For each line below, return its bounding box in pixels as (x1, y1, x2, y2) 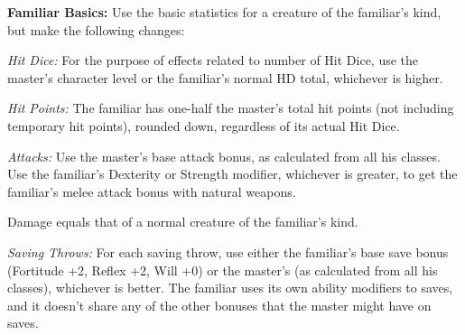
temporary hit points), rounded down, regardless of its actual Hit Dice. (7, 116, 400, 135)
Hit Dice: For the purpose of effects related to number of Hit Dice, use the (7, 51, 419, 70)
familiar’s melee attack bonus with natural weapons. (7, 181, 296, 200)
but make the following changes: (7, 20, 185, 39)
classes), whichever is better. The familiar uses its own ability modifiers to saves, (7, 278, 453, 297)
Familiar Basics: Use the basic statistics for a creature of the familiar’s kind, (7, 3, 442, 21)
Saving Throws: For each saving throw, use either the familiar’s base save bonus (7, 242, 449, 261)
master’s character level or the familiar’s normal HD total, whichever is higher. (7, 68, 443, 87)
